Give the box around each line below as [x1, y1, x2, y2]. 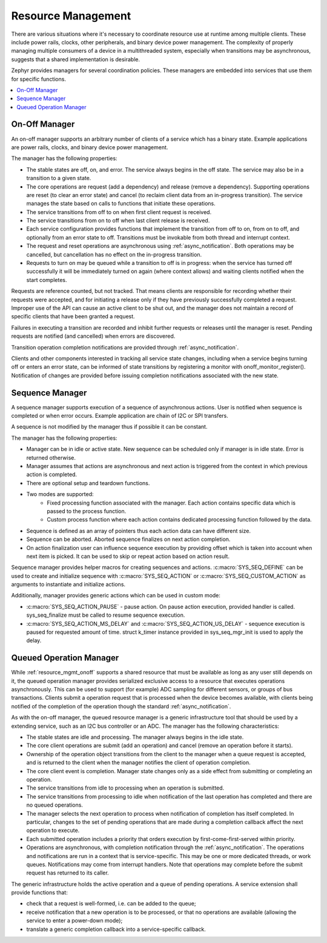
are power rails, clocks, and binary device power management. [11, 143, 168, 151]
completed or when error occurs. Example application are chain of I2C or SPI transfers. [11, 412, 228, 420]
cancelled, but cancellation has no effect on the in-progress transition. [26, 250, 202, 258]
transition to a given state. [26, 175, 91, 182]
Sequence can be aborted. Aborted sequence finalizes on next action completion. [26, 535, 231, 543]
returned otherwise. [26, 454, 76, 461]
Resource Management [11, 9, 131, 22]
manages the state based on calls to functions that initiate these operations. [26, 200, 216, 207]
